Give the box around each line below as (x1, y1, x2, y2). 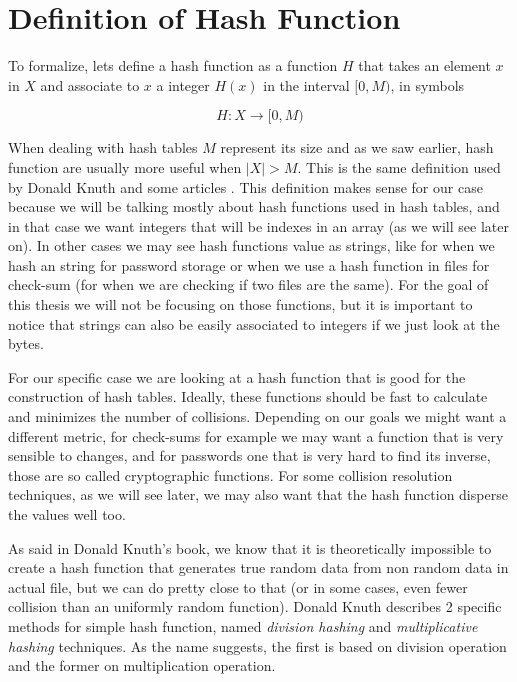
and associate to (40, 74, 140, 95)
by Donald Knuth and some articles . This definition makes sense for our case (8, 176, 483, 197)
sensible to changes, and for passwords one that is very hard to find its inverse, (8, 445, 491, 466)
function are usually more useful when (8, 156, 242, 177)
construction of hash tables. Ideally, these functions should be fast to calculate (8, 386, 488, 407)
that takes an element (358, 55, 491, 76)
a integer (156, 74, 210, 95)
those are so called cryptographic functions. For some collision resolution (8, 464, 453, 485)
